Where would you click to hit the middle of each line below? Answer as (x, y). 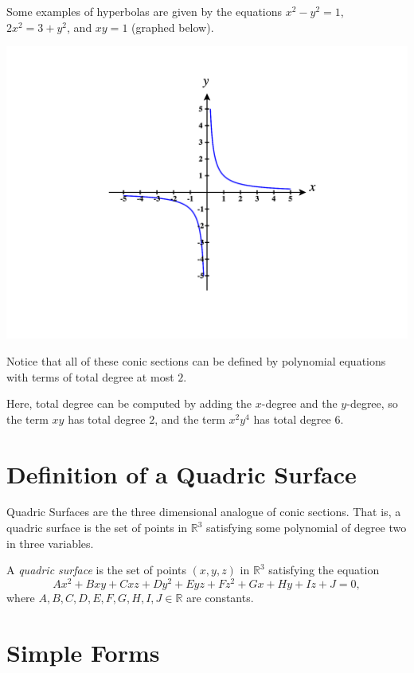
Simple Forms (83, 652)
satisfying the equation (324, 570)
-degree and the (299, 403)
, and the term (190, 419)
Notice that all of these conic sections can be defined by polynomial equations (196, 360)
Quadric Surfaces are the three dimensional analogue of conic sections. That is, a (204, 512)
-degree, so (372, 403)
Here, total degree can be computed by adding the (129, 403)
